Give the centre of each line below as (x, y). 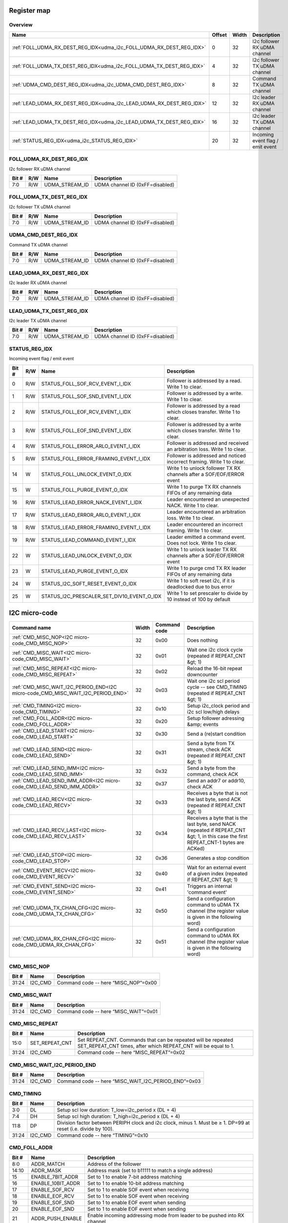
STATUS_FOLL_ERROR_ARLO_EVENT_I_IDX (91, 446)
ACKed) (196, 849)
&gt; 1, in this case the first (217, 837)
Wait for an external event (217, 867)
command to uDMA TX (213, 905)
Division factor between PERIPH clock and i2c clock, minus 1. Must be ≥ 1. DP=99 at (153, 1123)
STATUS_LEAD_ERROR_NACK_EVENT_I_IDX (92, 502)
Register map (30, 11)
